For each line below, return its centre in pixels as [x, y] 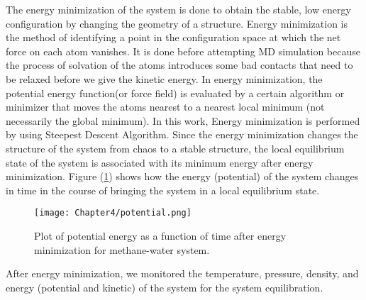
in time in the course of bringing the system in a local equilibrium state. [163, 190]
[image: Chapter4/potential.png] [113, 213]
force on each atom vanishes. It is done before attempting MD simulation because [183, 51]
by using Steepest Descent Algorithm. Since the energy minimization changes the [182, 134]
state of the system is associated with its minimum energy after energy [160, 162]
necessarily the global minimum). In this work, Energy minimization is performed [183, 120]
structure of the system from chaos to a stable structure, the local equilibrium [175, 148]
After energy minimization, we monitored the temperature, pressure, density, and [182, 273]
